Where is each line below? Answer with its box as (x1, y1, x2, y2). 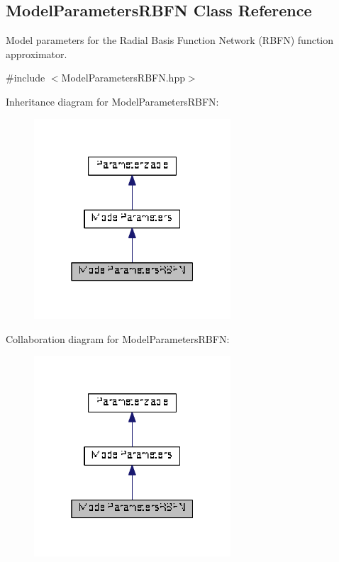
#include (6, 70, 45, 85)
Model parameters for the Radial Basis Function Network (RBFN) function (6, 33, 334, 47)
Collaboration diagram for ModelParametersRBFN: (6, 331, 230, 346)
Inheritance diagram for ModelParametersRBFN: (6, 94, 219, 108)
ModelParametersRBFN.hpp (61, 70, 185, 85)
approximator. (6, 46, 67, 61)
